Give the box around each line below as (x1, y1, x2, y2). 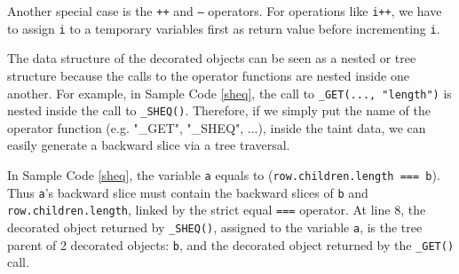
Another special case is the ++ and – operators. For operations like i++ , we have (7, 2, 442, 20)
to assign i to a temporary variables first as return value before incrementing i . (7, 19, 440, 37)
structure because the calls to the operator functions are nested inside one (7, 66, 409, 84)
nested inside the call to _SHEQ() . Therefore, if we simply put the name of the (7, 101, 431, 120)
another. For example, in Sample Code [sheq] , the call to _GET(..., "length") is (7, 83, 452, 102)
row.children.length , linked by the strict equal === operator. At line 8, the (7, 200, 426, 219)
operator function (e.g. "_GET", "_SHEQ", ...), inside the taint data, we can (7, 118, 426, 137)
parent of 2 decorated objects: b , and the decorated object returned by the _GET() (7, 235, 455, 254)
